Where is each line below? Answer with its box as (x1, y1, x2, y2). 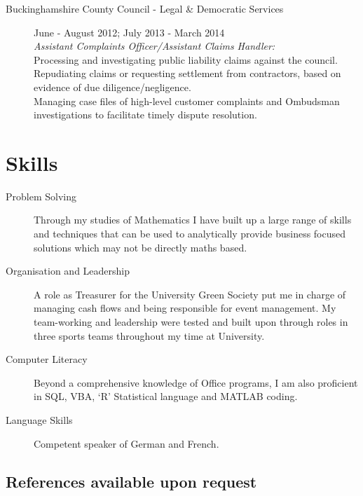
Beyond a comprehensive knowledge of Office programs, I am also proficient (34, 375, 358, 390)
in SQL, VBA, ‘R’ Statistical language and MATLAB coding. (34, 389, 298, 404)
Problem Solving (6, 188, 76, 203)
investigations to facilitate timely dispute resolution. (34, 107, 257, 122)
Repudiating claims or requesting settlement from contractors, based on (34, 66, 341, 81)
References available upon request (6, 470, 257, 492)
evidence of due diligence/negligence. (34, 79, 191, 94)
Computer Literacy (6, 352, 88, 366)
